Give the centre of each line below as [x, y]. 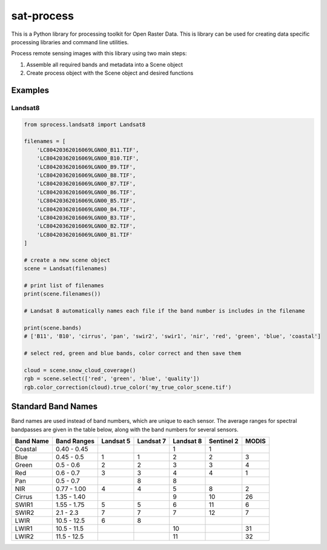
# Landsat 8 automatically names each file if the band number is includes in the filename [164, 311]
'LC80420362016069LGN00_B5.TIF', [86, 201]
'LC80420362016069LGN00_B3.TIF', [86, 217]
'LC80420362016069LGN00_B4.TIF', [86, 209]
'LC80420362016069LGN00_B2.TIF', [86, 226]
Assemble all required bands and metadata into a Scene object [104, 64]
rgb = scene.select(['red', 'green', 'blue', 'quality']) [112, 379]
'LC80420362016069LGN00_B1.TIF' [85, 234]
